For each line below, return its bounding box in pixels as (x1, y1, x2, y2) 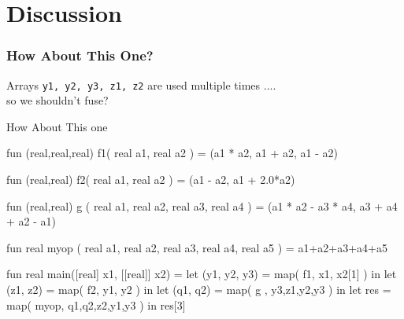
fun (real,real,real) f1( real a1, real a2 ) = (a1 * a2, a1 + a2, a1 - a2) (6, 145, 338, 161)
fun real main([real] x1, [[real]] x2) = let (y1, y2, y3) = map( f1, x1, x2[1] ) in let (6, 266, 397, 282)
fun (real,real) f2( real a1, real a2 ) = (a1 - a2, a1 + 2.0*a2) (6, 171, 295, 188)
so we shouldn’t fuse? (6, 92, 109, 108)
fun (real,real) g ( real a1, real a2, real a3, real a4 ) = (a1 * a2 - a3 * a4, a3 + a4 (6, 197, 398, 214)
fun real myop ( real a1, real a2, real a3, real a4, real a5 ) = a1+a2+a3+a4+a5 (6, 239, 387, 255)
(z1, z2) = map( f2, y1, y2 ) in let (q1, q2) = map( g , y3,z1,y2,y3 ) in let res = (6, 281, 391, 297)
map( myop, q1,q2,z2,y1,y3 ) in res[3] (6, 296, 186, 313)
